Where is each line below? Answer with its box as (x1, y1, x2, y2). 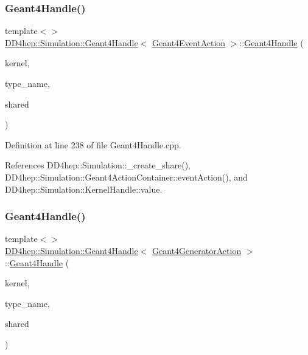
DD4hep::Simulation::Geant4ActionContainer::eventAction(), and (5, 170, 248, 183)
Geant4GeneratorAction (152, 244, 242, 257)
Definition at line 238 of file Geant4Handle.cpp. (5, 138, 181, 151)
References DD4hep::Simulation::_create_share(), (5, 159, 191, 171)
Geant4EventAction (152, 36, 226, 49)
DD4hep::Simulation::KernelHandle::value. (5, 182, 163, 195)
